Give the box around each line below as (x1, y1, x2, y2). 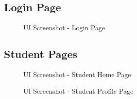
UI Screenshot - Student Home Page (23, 69, 131, 79)
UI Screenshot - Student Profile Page (23, 85, 134, 96)
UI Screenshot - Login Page (23, 22, 105, 33)
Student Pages (4, 46, 78, 61)
